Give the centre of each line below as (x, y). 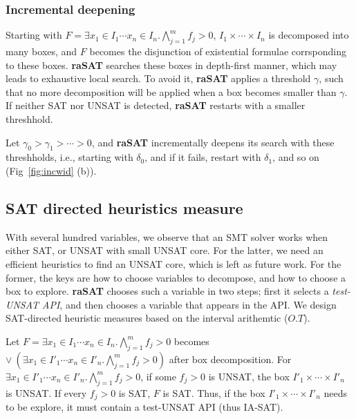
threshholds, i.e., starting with (69, 157)
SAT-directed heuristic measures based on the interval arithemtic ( (147, 318)
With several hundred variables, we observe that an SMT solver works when (167, 236)
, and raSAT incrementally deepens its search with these (213, 142)
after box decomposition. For (230, 359)
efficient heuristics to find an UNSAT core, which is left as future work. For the (174, 263)
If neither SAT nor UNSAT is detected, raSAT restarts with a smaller (156, 105)
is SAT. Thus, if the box (214, 392)
